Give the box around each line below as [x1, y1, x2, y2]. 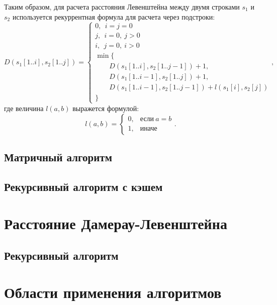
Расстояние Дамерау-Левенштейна [4, 213, 227, 234]
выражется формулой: [72, 103, 139, 113]
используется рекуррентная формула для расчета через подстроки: [12, 11, 215, 22]
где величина [4, 103, 44, 113]
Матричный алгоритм [4, 149, 112, 164]
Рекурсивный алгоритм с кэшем [4, 178, 163, 194]
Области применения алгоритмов [4, 282, 222, 302]
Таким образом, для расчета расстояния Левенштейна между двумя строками [4, 2, 240, 12]
